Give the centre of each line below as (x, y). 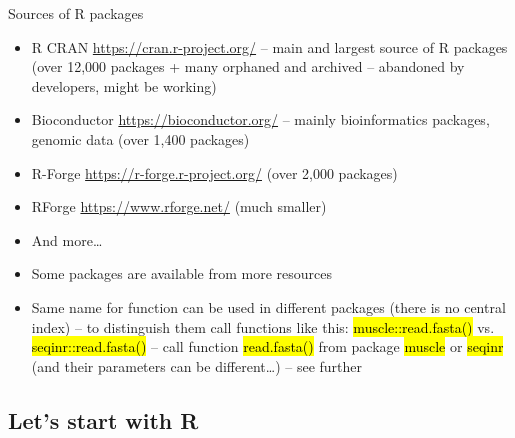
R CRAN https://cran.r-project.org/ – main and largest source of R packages (269, 46)
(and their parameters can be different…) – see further (196, 365)
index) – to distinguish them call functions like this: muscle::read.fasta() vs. (263, 326)
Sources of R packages (76, 13)
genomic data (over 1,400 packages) (140, 138)
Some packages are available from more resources (181, 273)
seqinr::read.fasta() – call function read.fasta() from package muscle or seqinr (267, 346)
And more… (67, 239)
